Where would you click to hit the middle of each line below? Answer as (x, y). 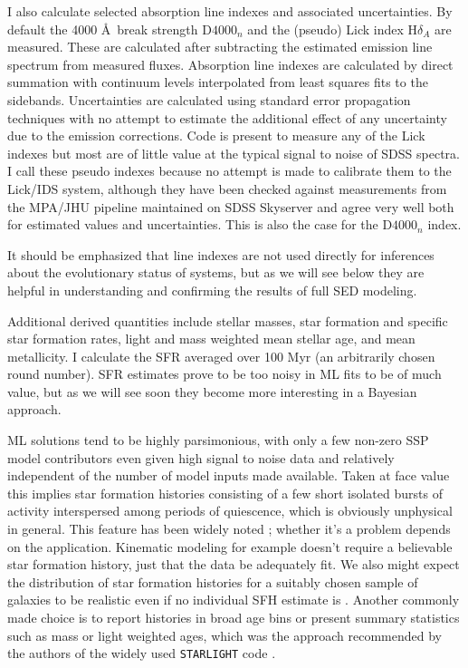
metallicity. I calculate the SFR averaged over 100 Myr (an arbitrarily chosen (221, 356)
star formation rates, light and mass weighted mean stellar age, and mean (211, 339)
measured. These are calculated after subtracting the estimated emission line (220, 47)
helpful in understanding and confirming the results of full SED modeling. (212, 290)
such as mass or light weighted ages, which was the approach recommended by (225, 635)
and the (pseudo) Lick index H (332, 29)
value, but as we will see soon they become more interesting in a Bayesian (212, 391)
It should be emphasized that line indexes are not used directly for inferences (221, 254)
